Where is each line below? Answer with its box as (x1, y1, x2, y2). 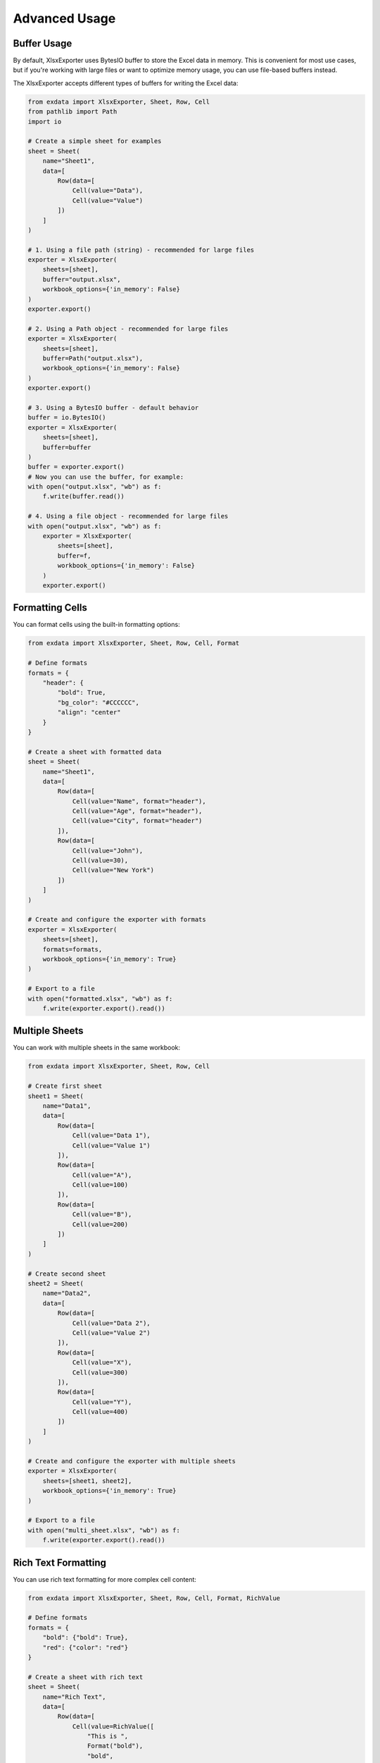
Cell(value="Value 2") (72, 1329, 151, 1336)
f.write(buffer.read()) (42, 492, 125, 501)
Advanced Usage (13, 11, 116, 26)
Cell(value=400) (72, 1408, 129, 1416)
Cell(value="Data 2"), (72, 1319, 151, 1327)
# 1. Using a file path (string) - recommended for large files (27, 245, 255, 254)
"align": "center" (57, 709, 121, 716)
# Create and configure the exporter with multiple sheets (27, 1457, 236, 1465)
